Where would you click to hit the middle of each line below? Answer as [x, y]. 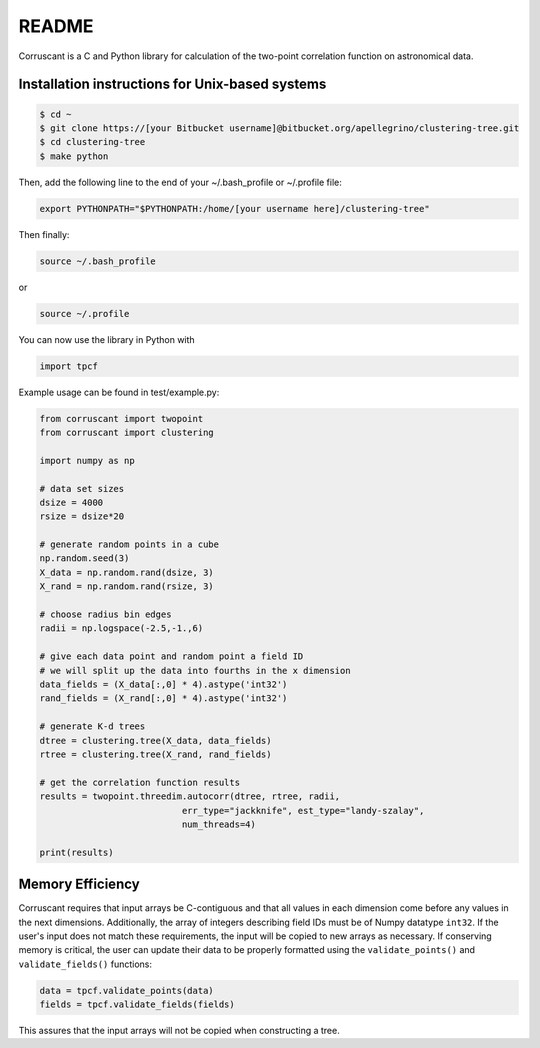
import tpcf [69, 366]
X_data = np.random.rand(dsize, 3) [126, 572]
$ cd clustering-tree [92, 142]
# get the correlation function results [139, 782]
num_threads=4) [219, 824]
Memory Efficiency [79, 884]
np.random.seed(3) [84, 558]
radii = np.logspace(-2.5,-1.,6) [121, 628]
